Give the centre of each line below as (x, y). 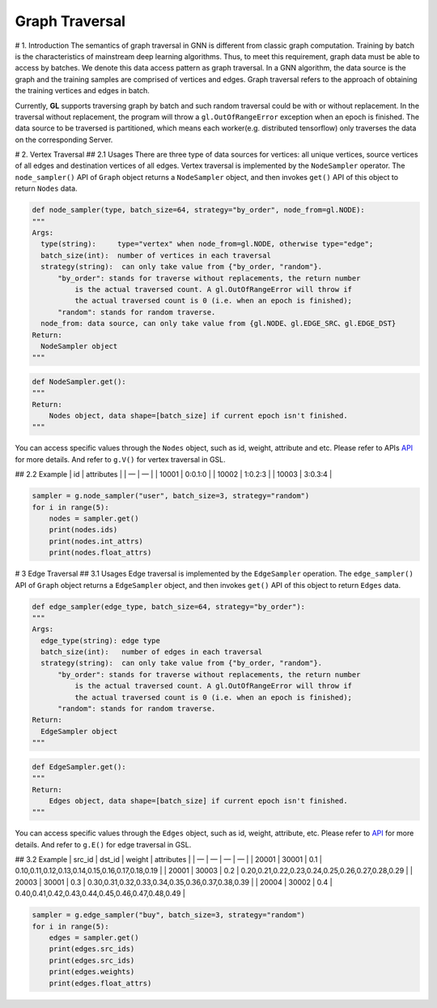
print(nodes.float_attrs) (100, 553)
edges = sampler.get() (94, 938)
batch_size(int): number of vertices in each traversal (156, 255)
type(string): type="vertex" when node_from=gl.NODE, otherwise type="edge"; (207, 244)
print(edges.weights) (92, 972)
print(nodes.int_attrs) (96, 541)
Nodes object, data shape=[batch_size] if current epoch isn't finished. (198, 416)
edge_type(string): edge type (101, 640)
